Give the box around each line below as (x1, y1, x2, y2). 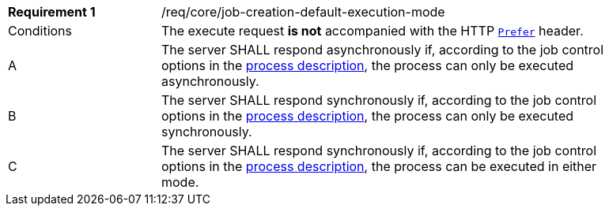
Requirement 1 (8, 4, 96, 20)
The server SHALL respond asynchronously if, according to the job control (161, 42, 604, 58)
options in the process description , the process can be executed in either (161, 158, 597, 174)
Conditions (8, 23, 73, 39)
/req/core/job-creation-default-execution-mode (161, 4, 445, 20)
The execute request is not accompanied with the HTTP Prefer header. (161, 23, 584, 39)
